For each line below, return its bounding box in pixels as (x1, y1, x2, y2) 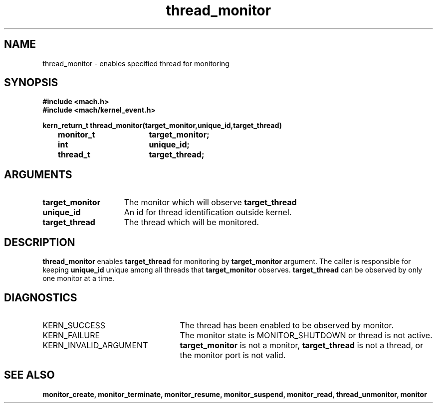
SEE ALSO (4, 369, 55, 382)
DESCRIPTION (4, 236, 75, 249)
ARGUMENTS (4, 168, 72, 181)
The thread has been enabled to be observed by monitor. (180, 320, 394, 330)
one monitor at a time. (42, 274, 115, 283)
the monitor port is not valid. (180, 350, 286, 360)
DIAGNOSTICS (4, 291, 77, 304)
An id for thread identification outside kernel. (124, 207, 292, 218)
